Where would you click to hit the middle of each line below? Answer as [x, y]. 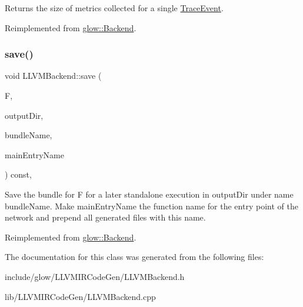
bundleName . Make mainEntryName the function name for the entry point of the [151, 206]
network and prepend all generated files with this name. [105, 217]
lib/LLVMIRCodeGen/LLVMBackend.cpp [80, 296]
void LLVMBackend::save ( [53, 76]
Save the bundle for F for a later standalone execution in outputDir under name [149, 194]
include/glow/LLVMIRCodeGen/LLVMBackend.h [95, 276]
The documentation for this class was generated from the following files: [134, 257]
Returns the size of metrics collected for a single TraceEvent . [114, 8]
